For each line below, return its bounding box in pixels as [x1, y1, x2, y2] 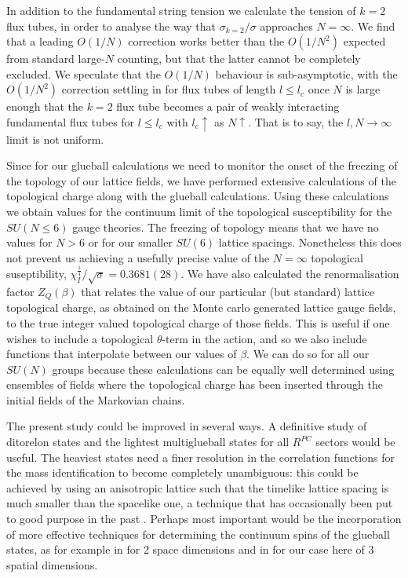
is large [345, 81, 381, 97]
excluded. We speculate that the [6, 65, 161, 82]
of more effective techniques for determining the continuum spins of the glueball [6, 525, 390, 542]
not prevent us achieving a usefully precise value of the [6, 249, 270, 265]
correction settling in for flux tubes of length [61, 81, 276, 97]
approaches [260, 17, 313, 34]
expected [343, 33, 386, 49]
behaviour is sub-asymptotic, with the [215, 65, 398, 82]
